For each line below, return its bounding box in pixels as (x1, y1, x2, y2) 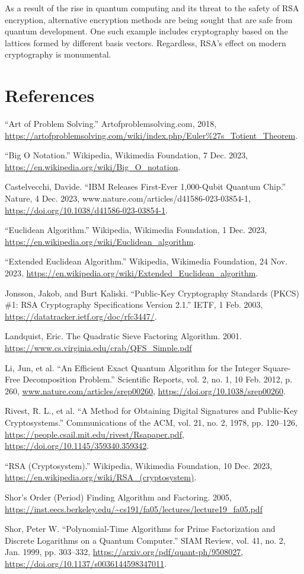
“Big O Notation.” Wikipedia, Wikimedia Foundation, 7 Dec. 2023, (5, 149, 248, 161)
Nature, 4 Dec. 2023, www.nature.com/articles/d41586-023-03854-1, (5, 192, 251, 205)
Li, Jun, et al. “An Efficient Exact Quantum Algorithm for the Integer (5, 361, 261, 374)
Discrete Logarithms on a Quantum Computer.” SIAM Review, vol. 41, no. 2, (5, 534, 286, 546)
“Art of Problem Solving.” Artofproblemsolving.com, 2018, (5, 117, 217, 130)
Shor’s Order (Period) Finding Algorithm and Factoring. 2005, (5, 490, 232, 503)
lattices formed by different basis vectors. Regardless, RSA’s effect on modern (5, 36, 286, 49)
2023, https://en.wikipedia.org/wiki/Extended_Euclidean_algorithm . (5, 267, 258, 279)
